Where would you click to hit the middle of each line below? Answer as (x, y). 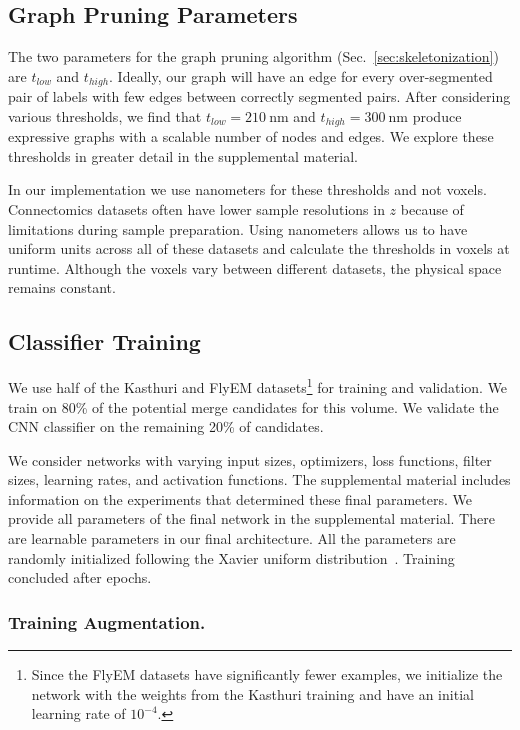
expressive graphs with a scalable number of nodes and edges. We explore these (251, 136)
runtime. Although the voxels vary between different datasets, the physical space (255, 267)
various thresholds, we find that (105, 115)
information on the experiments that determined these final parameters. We (240, 498)
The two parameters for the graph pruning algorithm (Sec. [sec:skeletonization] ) (253, 56)
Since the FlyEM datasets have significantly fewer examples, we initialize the (267, 674)
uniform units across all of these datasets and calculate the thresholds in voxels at (259, 248)
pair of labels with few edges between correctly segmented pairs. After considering (259, 96)
